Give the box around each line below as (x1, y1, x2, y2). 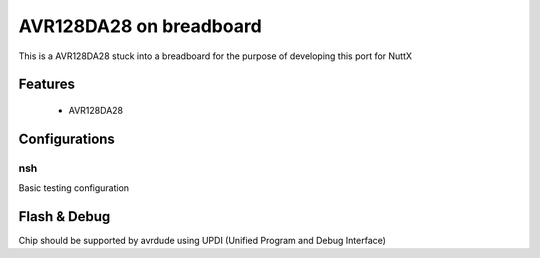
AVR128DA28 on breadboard (18, 15, 262, 37)
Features (18, 76, 75, 93)
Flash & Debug (18, 208, 111, 225)
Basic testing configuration (18, 182, 130, 194)
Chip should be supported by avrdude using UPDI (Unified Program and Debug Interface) (18, 235, 387, 247)
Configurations (18, 130, 115, 147)
